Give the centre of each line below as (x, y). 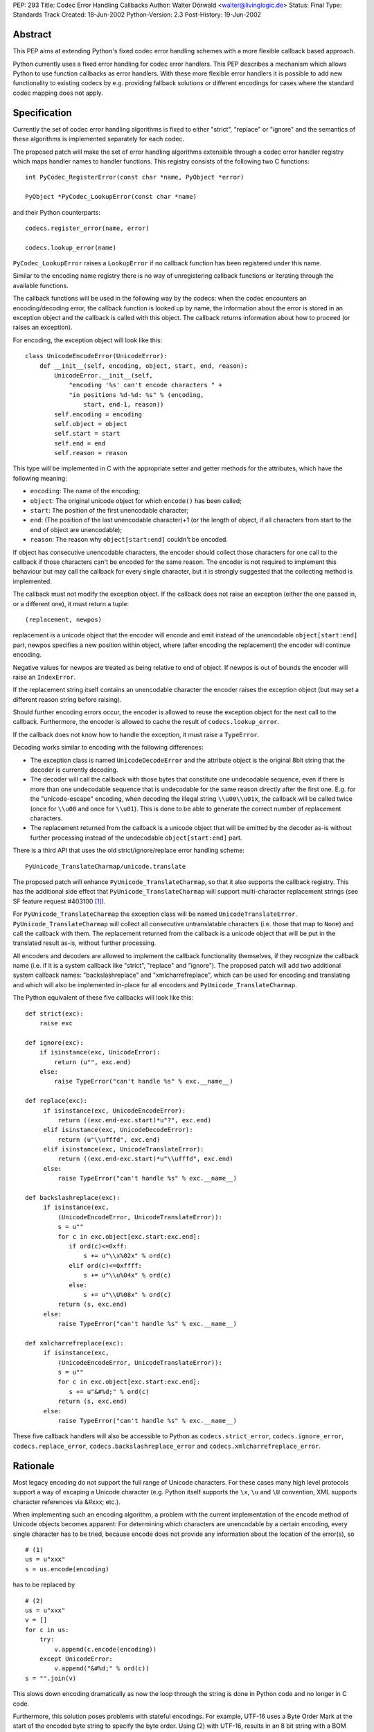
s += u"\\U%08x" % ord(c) (127, 1294)
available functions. (41, 285)
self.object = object (91, 424)
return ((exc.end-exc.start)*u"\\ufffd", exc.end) (145, 1159)
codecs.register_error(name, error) (87, 228)
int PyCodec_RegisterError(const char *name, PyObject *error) (135, 177)
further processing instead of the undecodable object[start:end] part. (136, 838)
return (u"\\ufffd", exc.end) (109, 1139)
